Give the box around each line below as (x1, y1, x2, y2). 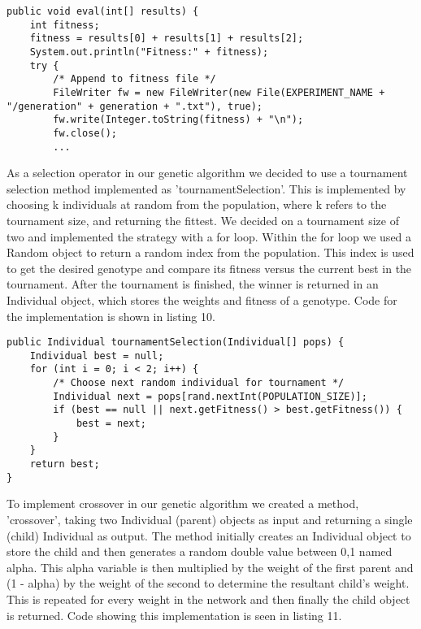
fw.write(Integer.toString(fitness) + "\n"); (53, 114, 304, 126)
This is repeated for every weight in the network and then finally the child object (7, 590, 410, 607)
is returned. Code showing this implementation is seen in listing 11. (7, 606, 342, 623)
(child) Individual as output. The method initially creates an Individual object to (7, 527, 411, 544)
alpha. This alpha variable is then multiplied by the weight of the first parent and (7, 558, 414, 575)
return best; (29, 458, 100, 471)
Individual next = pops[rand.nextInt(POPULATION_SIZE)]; (53, 390, 367, 402)
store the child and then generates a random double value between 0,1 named (7, 543, 393, 560)
